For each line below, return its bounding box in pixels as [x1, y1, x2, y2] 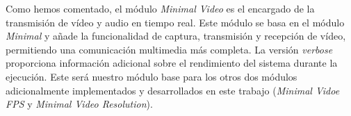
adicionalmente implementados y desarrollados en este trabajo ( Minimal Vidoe [6, 83, 340, 97]
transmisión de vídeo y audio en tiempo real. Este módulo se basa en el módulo [6, 15, 345, 29]
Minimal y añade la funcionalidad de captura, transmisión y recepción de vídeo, [6, 28, 346, 43]
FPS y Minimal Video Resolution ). [6, 97, 153, 111]
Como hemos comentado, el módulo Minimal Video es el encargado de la [6, 1, 315, 15]
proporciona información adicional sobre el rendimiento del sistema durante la [6, 56, 338, 70]
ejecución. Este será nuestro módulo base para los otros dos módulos [6, 69, 297, 83]
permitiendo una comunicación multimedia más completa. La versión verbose [6, 42, 333, 56]
